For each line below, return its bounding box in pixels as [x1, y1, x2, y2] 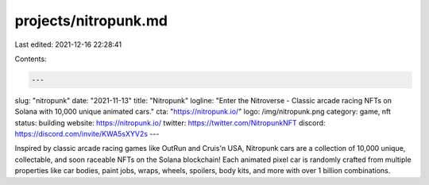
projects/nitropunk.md [14, 12, 168, 29]
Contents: [14, 54, 47, 64]
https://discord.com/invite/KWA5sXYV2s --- [14, 129, 160, 139]
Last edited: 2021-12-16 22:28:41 [14, 40, 122, 49]
